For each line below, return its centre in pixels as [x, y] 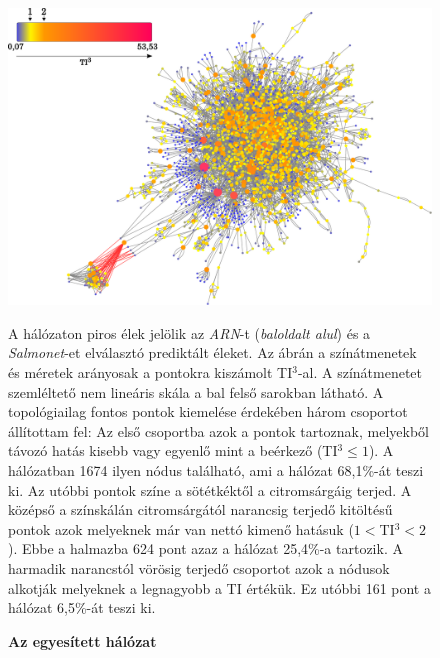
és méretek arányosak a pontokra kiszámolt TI [150, 372]
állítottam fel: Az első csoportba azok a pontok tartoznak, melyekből [219, 430]
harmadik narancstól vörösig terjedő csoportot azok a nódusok [199, 568]
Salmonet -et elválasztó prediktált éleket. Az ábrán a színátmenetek [212, 352]
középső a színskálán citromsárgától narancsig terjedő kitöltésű [200, 509]
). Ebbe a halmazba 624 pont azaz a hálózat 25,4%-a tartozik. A [205, 548]
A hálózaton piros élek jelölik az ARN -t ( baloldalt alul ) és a [189, 332]
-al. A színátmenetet [360, 372]
